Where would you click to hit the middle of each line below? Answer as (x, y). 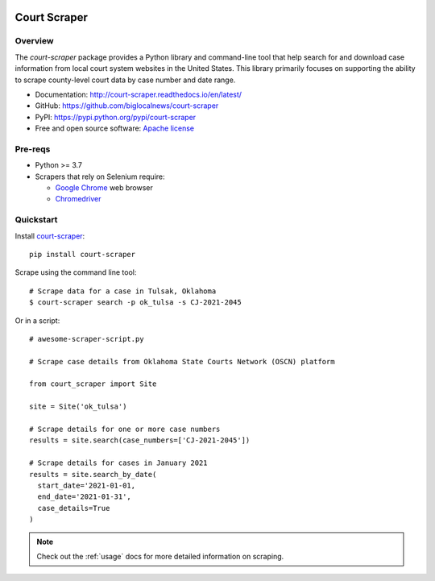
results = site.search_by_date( (93, 474)
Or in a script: (37, 320)
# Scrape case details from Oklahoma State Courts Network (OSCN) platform (182, 361)
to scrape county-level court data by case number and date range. (125, 80)
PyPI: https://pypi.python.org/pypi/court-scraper (116, 117)
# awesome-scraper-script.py (87, 339)
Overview (34, 41)
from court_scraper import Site (93, 384)
